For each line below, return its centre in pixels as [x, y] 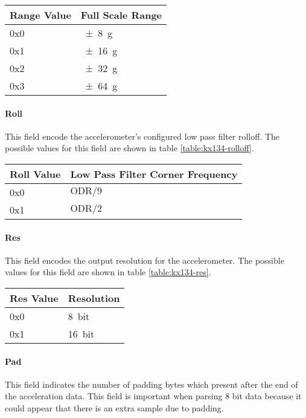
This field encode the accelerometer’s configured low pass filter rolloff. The [142, 136]
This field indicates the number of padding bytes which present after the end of [151, 384]
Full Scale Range [121, 15]
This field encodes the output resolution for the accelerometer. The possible [145, 260]
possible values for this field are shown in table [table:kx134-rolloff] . [129, 148]
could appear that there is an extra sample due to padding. [114, 407]
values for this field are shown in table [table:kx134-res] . [108, 272]
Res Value [34, 298]
